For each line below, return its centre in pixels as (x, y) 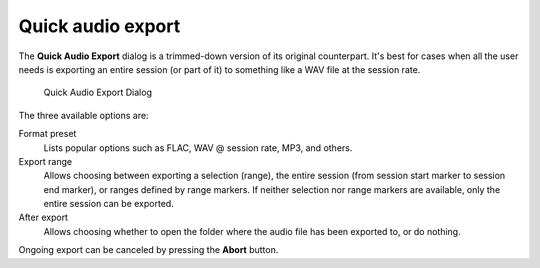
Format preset (47, 134)
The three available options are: (83, 115)
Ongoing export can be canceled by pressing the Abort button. (148, 250)
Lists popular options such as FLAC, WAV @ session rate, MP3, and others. (198, 147)
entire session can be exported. (108, 204)
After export (43, 217)
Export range (45, 161)
